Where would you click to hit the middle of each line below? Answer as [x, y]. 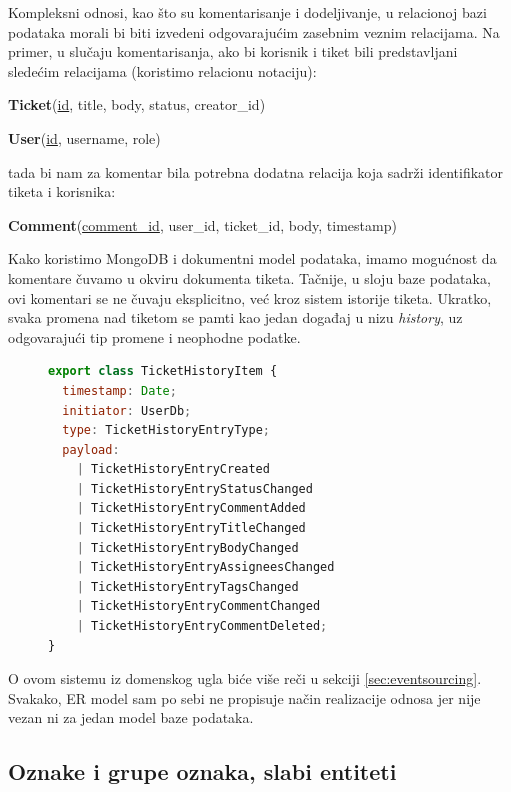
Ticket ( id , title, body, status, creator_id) [137, 104]
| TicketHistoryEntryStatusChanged [194, 488]
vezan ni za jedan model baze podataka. [131, 717]
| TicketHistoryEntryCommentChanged [198, 606]
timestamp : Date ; [119, 390]
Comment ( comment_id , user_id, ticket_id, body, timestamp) [202, 224]
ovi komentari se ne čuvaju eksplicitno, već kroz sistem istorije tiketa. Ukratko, [250, 297]
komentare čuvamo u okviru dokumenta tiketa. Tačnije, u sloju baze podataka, [249, 277]
